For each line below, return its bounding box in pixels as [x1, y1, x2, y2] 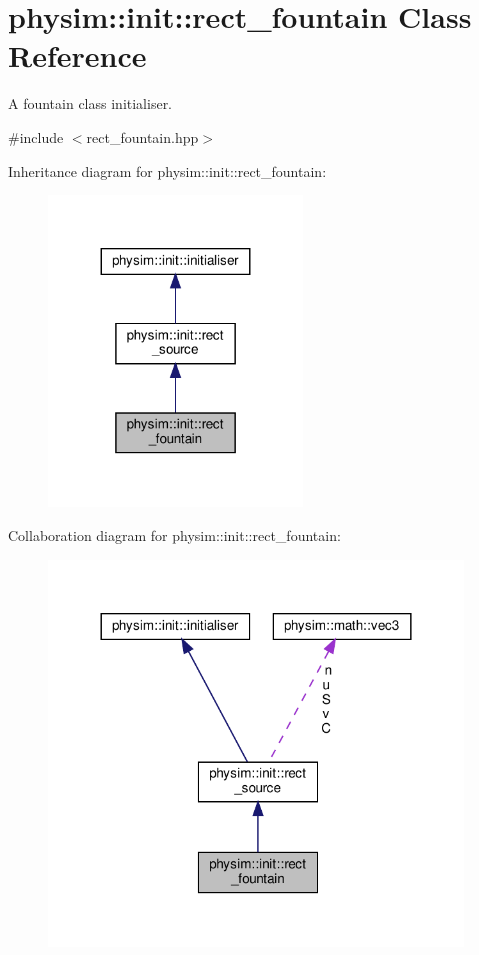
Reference [8, 35, 147, 76]
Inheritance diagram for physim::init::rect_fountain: [8, 160, 327, 181]
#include [8, 126, 64, 147]
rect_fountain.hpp [86, 126, 199, 147]
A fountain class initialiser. [8, 93, 173, 114]
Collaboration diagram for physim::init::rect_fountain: [8, 524, 341, 545]
